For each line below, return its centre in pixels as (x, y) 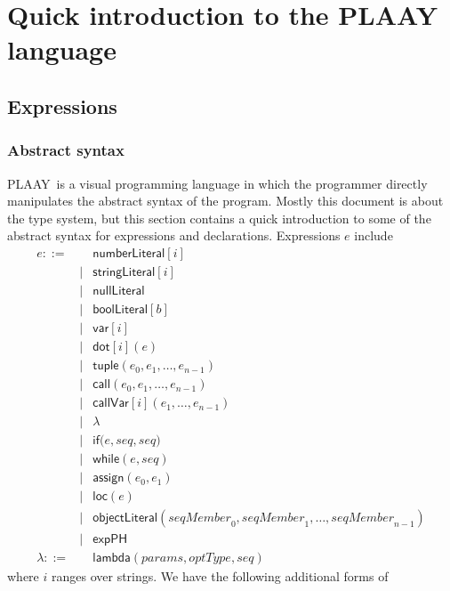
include (374, 235)
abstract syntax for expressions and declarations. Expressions (174, 235)
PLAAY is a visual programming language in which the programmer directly (217, 183)
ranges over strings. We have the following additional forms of (220, 576)
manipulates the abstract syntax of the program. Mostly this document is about (225, 201)
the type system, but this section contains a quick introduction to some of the (219, 218)
